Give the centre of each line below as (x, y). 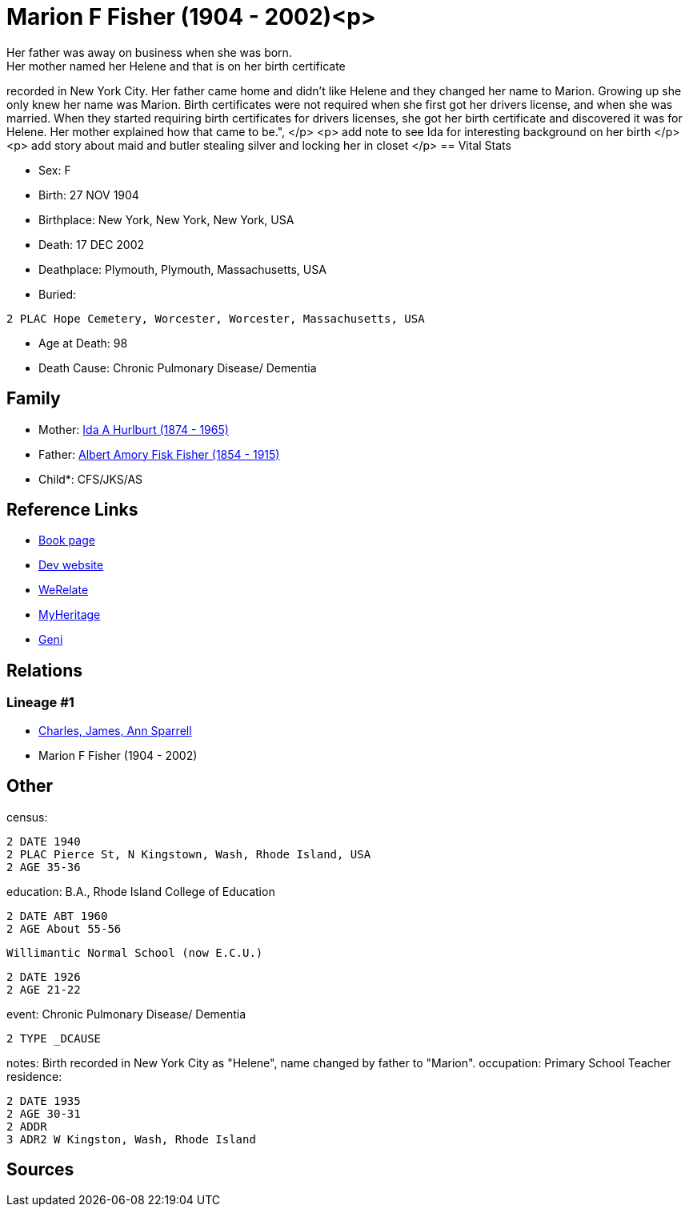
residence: (34, 1076)
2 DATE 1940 (44, 841)
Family (34, 399)
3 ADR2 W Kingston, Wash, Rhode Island (131, 1139)
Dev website (71, 565)
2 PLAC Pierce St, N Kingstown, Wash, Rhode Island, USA (189, 854)
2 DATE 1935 (44, 1101)
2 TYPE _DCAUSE (54, 1038)
